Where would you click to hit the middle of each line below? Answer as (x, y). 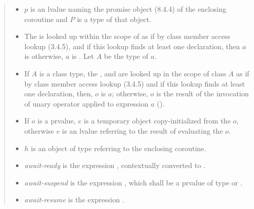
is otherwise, (44, 56)
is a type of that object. (114, 19)
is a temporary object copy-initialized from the (157, 121)
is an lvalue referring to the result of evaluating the (143, 130)
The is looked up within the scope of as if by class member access (127, 36)
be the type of (126, 56)
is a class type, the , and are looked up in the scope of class (133, 73)
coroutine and (46, 19)
